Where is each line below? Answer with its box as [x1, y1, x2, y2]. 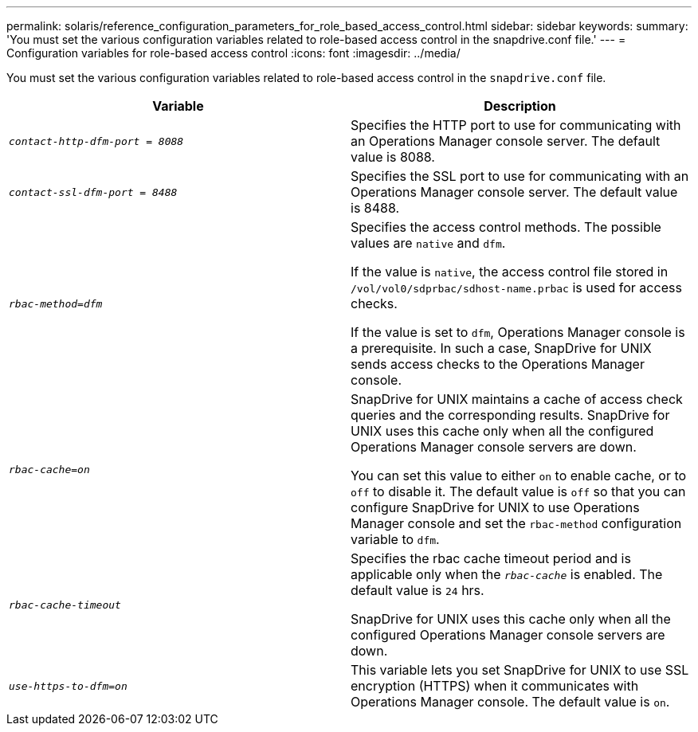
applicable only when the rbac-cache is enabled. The [351, 566, 663, 582]
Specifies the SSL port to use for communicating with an [351, 168, 689, 184]
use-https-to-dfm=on [9, 679, 127, 692]
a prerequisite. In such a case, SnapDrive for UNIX [351, 340, 652, 356]
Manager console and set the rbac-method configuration [351, 515, 682, 531]
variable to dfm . [351, 531, 440, 547]
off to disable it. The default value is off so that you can [351, 483, 686, 499]
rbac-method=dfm [9, 297, 103, 310]
